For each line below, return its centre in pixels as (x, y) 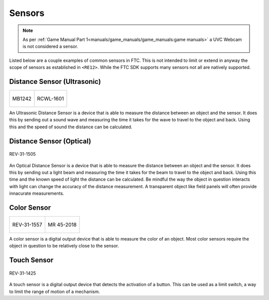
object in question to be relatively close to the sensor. (64, 246)
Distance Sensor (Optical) (50, 141)
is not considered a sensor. (50, 46)
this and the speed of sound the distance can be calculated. (71, 127)
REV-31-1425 (23, 273)
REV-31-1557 (27, 225)
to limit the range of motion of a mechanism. (55, 292)
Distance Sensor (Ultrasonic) (55, 82)
